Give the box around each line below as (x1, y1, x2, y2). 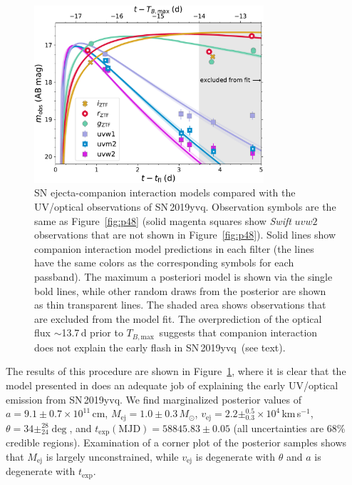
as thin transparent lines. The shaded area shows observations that (34, 297, 326, 312)
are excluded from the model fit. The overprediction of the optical (34, 311, 322, 326)
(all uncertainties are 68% (233, 420, 346, 435)
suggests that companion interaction (159, 325, 318, 340)
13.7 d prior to (61, 325, 123, 340)
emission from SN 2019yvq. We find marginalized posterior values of (6, 391, 302, 406)
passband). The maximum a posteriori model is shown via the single (34, 269, 333, 284)
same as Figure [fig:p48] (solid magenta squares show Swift (34, 213, 291, 228)
